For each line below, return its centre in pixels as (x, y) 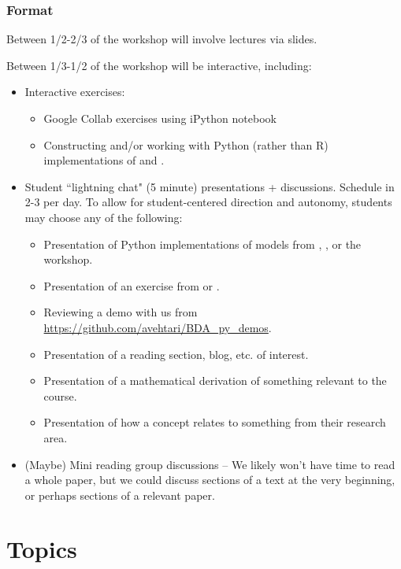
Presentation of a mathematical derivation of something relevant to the (215, 381)
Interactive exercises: (75, 92)
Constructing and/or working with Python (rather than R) (186, 144)
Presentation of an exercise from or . (132, 285)
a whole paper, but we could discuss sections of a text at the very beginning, (210, 480)
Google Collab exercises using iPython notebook (160, 118)
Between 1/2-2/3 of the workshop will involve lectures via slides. (162, 39)
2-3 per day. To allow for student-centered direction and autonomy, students (208, 202)
